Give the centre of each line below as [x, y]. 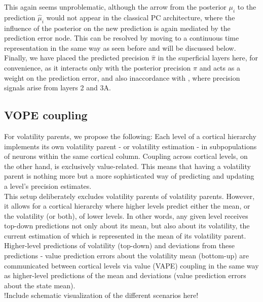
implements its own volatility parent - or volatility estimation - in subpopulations [130, 146]
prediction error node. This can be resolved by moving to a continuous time [122, 38]
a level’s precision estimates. [48, 186]
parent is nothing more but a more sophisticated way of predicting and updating [129, 176]
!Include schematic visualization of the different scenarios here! [101, 295]
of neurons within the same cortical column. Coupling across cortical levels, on [126, 156]
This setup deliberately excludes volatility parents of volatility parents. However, [129, 196]
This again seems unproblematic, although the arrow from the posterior [115, 7]
